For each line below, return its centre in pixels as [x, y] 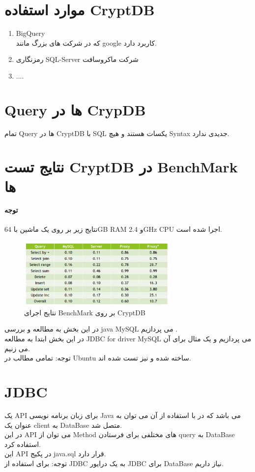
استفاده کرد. [23, 444]
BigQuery [30, 33]
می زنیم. [17, 348]
